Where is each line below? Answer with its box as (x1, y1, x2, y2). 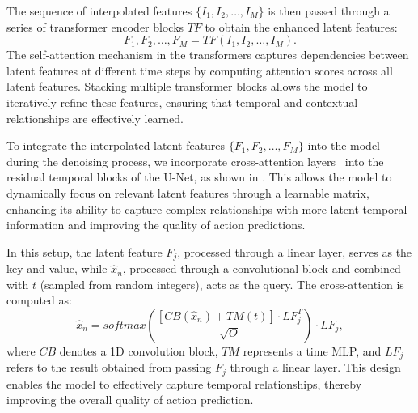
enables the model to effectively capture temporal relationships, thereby (6, 375, 362, 392)
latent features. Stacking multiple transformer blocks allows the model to (6, 78, 368, 95)
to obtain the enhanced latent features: (205, 18, 398, 35)
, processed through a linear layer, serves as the (177, 243, 412, 260)
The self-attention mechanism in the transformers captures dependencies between (6, 46, 409, 63)
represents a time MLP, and (243, 342, 382, 359)
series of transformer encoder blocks (6, 18, 184, 35)
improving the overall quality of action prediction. (6, 391, 254, 408)
